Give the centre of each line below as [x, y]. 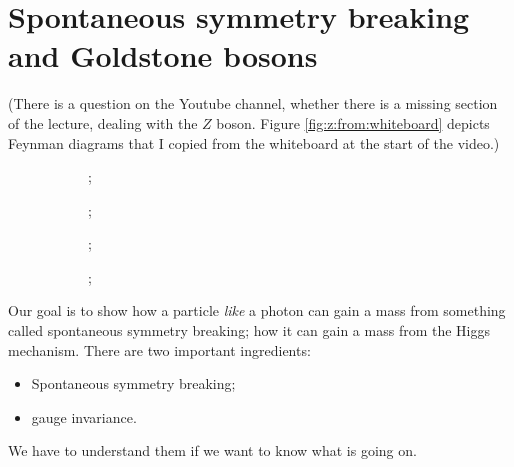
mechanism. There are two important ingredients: [159, 349]
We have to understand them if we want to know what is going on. [212, 450]
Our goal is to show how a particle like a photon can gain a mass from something [257, 310]
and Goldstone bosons [163, 55]
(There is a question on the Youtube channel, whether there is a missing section [253, 103]
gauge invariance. [84, 416]
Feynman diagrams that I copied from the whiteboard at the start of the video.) [254, 142]
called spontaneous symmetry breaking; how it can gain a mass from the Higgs [249, 330]
